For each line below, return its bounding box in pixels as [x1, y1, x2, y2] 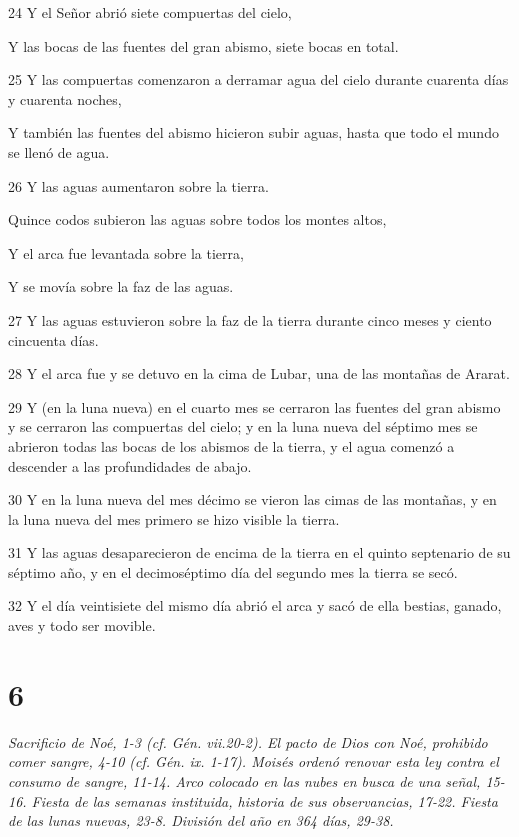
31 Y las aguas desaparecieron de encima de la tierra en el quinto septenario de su [8, 542, 511, 563]
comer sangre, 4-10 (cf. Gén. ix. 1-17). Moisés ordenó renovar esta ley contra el [8, 751, 499, 772]
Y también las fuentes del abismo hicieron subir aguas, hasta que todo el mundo [8, 122, 499, 143]
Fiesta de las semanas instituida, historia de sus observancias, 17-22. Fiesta [31, 790, 498, 811]
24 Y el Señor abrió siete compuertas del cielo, [8, 2, 292, 22]
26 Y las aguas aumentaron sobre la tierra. [8, 175, 269, 196]
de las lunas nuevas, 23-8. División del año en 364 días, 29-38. [8, 810, 394, 831]
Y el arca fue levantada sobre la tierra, [8, 242, 244, 263]
